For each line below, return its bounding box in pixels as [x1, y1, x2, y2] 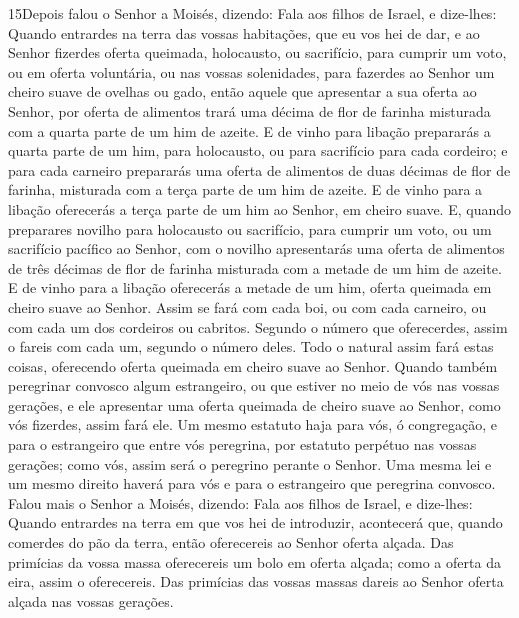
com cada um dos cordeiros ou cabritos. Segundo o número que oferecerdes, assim [8, 316, 508, 337]
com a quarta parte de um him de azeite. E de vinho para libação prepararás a [8, 120, 491, 141]
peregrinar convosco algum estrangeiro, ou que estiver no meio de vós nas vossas [8, 375, 500, 396]
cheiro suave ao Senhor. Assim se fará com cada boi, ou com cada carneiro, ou [8, 296, 487, 317]
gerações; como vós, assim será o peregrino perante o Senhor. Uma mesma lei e [8, 453, 492, 474]
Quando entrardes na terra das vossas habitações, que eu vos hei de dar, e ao [8, 22, 480, 43]
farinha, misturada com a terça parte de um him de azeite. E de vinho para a [8, 179, 483, 200]
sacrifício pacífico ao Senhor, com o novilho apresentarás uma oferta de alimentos [8, 238, 505, 259]
